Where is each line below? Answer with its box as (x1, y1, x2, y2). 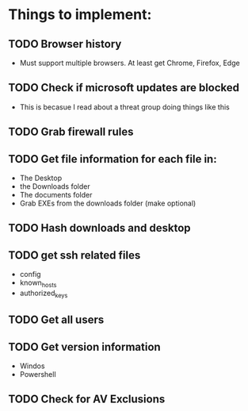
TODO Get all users (8, 313, 105, 327)
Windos (19, 361, 45, 371)
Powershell (19, 370, 57, 379)
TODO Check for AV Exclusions (8, 393, 166, 406)
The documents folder (19, 190, 93, 200)
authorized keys (19, 288, 68, 299)
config (19, 270, 41, 279)
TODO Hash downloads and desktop (8, 221, 192, 235)
